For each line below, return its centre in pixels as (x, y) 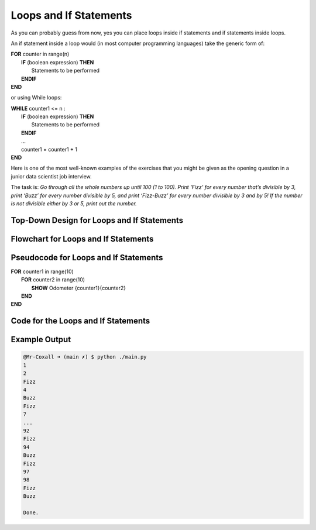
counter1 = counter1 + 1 (49, 149)
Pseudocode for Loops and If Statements (87, 257)
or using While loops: (36, 98)
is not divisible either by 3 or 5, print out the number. (74, 203)
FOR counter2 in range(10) (53, 280)
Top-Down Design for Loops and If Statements (97, 220)
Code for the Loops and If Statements (80, 321)
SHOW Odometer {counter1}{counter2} (79, 288)
